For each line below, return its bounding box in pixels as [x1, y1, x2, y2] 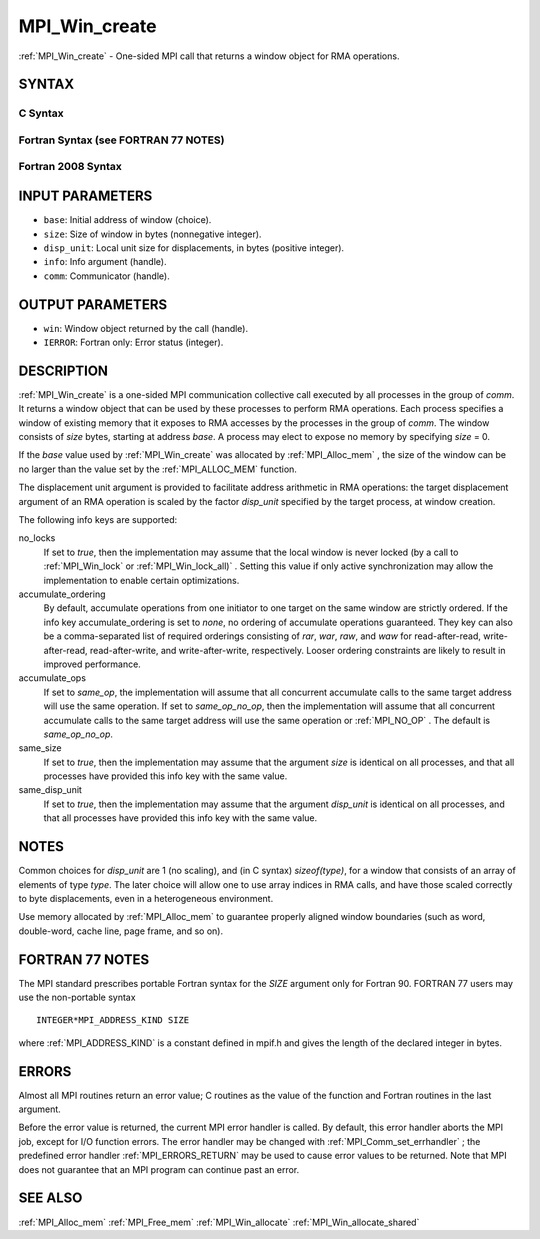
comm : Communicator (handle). [43, 270, 170, 282]
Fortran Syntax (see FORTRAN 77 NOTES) [18, 133, 225, 147]
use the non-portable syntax [18, 991, 136, 1004]
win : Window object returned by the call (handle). [43, 322, 249, 334]
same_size [18, 742, 62, 754]
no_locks [18, 532, 56, 544]
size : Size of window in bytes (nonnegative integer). [43, 228, 262, 240]
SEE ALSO [18, 1190, 83, 1207]
